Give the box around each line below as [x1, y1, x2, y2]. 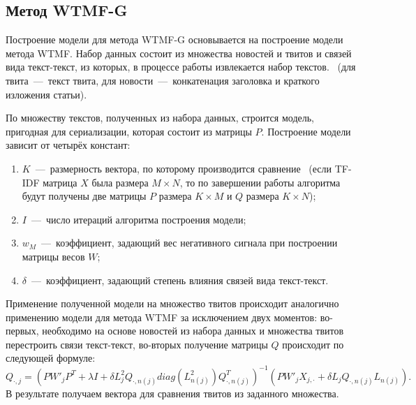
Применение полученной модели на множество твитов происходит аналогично [6, 296, 339, 311]
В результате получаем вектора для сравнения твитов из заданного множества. [6, 385, 339, 400]
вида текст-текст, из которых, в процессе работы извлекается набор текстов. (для [6, 59, 356, 74]
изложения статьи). [6, 87, 87, 101]
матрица [43, 175, 77, 189]
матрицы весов [22, 249, 85, 263]
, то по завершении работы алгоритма [179, 175, 341, 189]
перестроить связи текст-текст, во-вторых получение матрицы [6, 337, 268, 351]
